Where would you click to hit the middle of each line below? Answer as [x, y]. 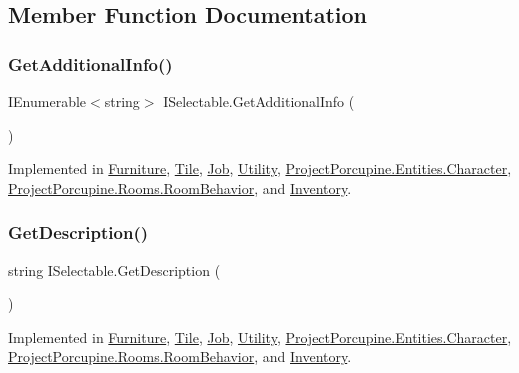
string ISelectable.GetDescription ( [114, 269]
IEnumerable [47, 101]
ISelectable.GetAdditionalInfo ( [259, 101]
